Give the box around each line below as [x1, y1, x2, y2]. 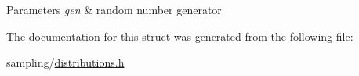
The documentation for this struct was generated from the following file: [6, 27, 354, 44]
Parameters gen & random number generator [6, 2, 222, 17]
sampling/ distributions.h [6, 54, 125, 71]
